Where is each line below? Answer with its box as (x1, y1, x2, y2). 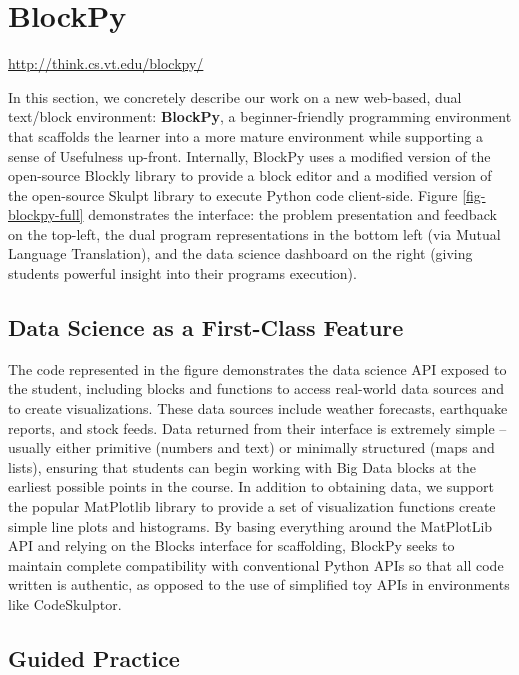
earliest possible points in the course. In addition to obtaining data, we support (8, 476, 494, 497)
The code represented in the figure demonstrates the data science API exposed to (8, 358, 507, 379)
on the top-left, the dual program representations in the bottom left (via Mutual (8, 223, 501, 244)
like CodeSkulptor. (8, 593, 122, 614)
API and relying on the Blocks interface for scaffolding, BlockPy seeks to (8, 535, 455, 556)
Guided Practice (8, 642, 180, 673)
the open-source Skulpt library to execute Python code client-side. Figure (8, 184, 458, 205)
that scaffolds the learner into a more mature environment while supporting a (8, 125, 483, 146)
